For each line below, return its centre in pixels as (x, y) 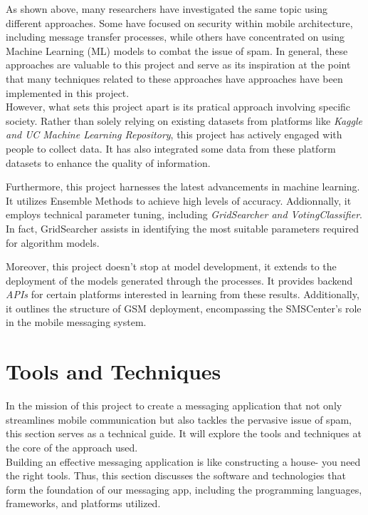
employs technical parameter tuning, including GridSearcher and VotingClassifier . (184, 214)
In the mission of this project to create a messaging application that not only (174, 406)
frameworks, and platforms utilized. (83, 503)
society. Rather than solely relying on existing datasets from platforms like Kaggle (184, 120)
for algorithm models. (53, 242)
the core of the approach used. (72, 447)
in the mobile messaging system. (76, 322)
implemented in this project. (68, 92)
